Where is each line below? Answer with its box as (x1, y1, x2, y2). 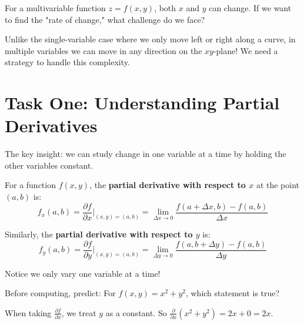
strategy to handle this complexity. (5, 56, 130, 68)
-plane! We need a (213, 44, 278, 56)
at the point (256, 179, 300, 191)
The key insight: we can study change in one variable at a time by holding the (5, 148, 286, 160)
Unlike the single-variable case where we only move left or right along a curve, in (5, 33, 296, 45)
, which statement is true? (185, 287, 280, 299)
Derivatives (5, 113, 98, 138)
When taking (5, 306, 52, 319)
